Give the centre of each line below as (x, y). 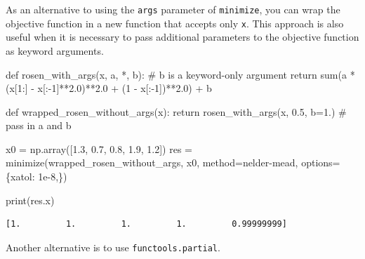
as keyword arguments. (55, 50)
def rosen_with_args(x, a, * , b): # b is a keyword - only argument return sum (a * (180, 74)
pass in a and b (39, 125)
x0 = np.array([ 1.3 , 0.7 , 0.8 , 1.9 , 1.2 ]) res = (99, 148)
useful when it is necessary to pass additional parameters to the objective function (182, 37)
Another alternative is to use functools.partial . (113, 247)
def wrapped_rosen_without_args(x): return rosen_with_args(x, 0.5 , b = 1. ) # (176, 111)
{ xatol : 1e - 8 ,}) (36, 177)
